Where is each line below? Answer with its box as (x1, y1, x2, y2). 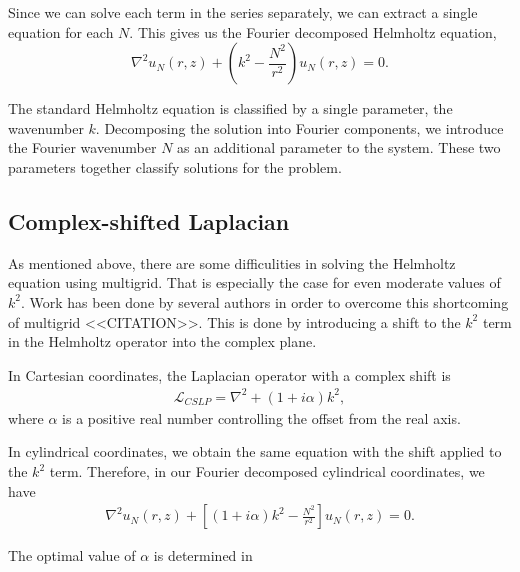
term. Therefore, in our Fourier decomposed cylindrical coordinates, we (49, 461, 485, 482)
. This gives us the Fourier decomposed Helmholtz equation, (129, 21, 497, 42)
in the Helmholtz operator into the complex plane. (8, 331, 317, 352)
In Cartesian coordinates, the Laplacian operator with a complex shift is (8, 364, 451, 385)
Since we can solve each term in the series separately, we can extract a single (8, 2, 478, 22)
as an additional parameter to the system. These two (177, 137, 501, 158)
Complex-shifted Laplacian (8, 205, 290, 236)
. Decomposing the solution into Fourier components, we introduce (95, 117, 504, 138)
